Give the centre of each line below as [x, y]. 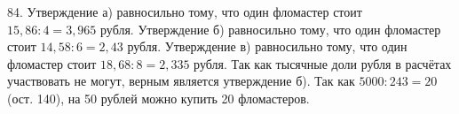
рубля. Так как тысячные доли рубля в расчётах [323, 63]
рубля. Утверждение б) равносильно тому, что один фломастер [271, 29]
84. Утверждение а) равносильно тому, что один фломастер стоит [185, 11]
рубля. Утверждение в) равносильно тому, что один [267, 46]
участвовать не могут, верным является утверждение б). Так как [181, 81]
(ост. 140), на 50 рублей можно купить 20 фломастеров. [158, 98]
